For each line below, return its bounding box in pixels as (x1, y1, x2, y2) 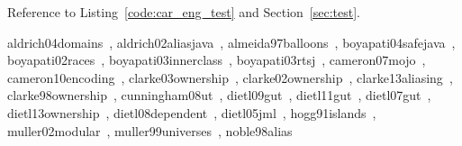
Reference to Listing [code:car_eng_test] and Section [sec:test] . (7, 3, 361, 21)
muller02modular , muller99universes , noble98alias (7, 121, 293, 140)
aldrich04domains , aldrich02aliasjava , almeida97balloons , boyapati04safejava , (7, 32, 456, 51)
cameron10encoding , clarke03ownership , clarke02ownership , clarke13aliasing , (7, 68, 453, 87)
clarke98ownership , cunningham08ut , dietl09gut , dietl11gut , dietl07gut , (7, 86, 431, 105)
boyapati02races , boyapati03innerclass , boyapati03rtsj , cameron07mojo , (7, 50, 426, 69)
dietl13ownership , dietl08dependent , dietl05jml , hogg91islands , (7, 103, 376, 122)
